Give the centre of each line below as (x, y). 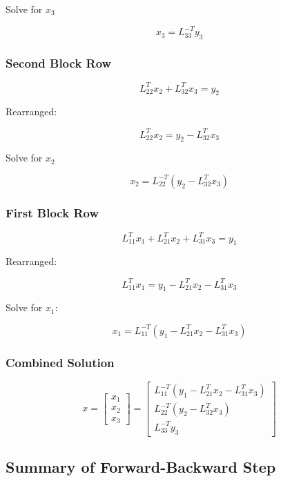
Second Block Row (59, 62)
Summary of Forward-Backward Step (141, 466)
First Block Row (52, 212)
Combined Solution (60, 362)
